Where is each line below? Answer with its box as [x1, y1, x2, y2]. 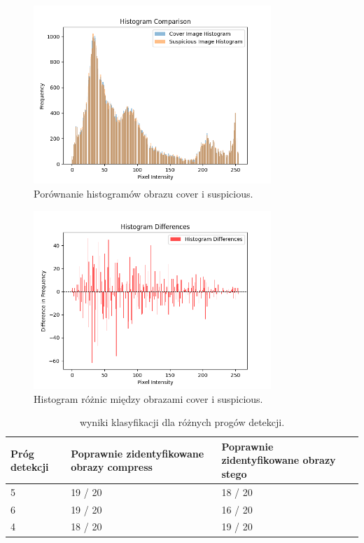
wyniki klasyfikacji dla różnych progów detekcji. [79, 415, 285, 429]
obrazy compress [71, 460, 153, 474]
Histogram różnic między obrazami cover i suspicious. [34, 391, 263, 406]
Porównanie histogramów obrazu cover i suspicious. [34, 186, 253, 200]
